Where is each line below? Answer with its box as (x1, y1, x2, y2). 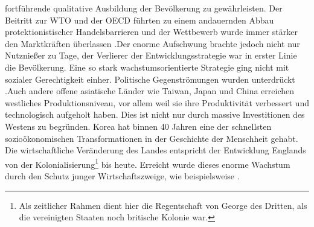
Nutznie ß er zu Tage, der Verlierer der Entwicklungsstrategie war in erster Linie (5, 49, 297, 62)
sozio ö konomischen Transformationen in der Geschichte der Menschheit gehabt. (5, 132, 298, 144)
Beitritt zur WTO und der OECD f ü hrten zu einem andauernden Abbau (5, 13, 274, 26)
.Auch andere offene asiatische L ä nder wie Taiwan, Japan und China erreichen (5, 85, 295, 97)
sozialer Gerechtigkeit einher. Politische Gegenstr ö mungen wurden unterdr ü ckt (5, 72, 295, 85)
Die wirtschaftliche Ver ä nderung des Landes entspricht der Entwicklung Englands (5, 144, 306, 156)
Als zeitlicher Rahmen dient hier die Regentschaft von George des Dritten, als (19, 199, 307, 211)
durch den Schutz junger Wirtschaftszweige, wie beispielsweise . (5, 169, 240, 182)
